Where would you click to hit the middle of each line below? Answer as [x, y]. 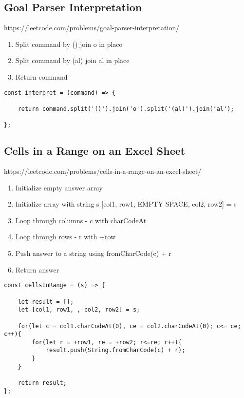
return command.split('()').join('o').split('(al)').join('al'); [126, 109]
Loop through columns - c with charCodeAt [81, 220]
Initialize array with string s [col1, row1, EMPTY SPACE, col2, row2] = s [126, 204]
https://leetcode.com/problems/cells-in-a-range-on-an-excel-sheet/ [103, 171]
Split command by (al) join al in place [72, 60]
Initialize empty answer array [59, 187]
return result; [42, 383]
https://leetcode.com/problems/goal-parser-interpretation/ [92, 28]
